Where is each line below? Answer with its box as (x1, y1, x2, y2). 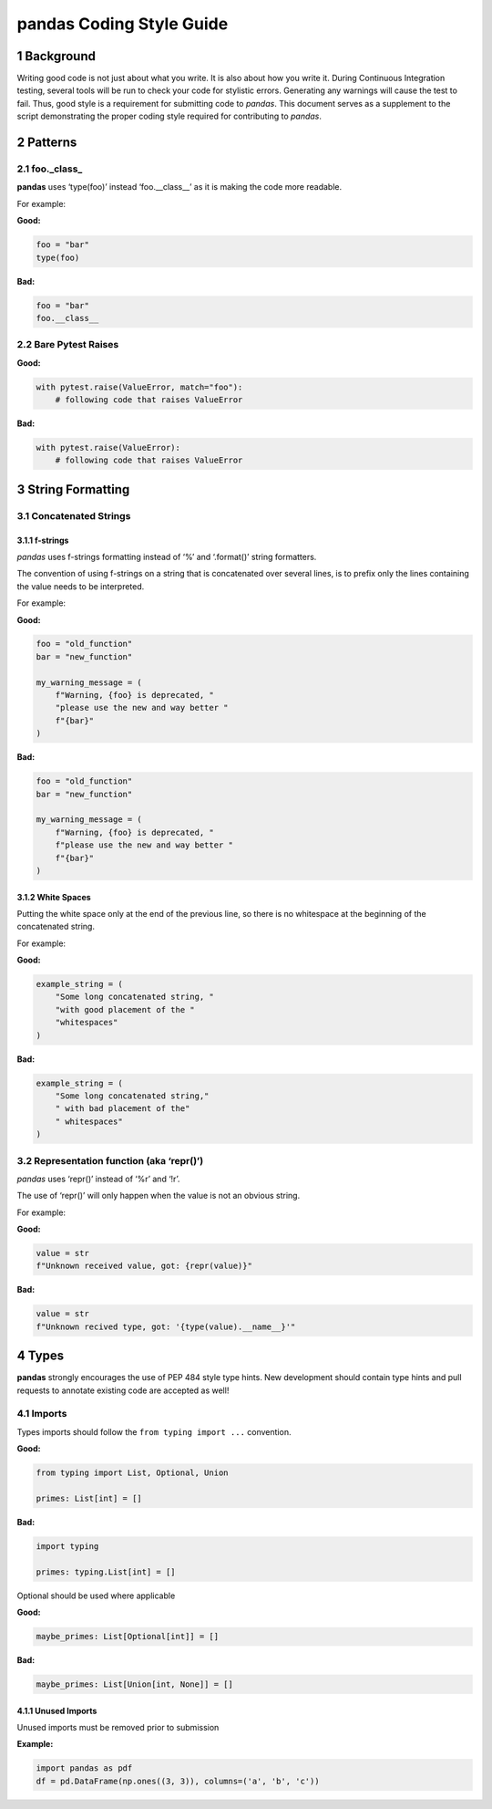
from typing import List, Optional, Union (36, 1468, 229, 1478)
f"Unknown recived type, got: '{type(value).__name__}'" (36, 1321, 296, 1332)
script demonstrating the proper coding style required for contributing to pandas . (16, 110, 323, 122)
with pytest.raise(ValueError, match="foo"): (36, 381, 243, 392)
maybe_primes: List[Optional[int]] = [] (36, 1631, 219, 1642)
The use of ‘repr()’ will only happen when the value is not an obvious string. (16, 1190, 301, 1201)
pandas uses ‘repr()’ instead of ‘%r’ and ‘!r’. (16, 1173, 180, 1184)
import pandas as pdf (36, 1763, 133, 1773)
